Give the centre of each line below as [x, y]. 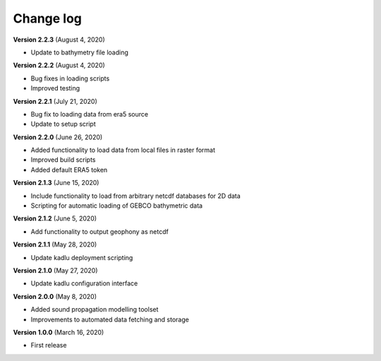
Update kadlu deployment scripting [82, 257]
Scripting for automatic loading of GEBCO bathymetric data [117, 206]
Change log [48, 18]
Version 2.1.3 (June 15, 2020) [56, 183]
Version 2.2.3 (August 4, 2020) [59, 40]
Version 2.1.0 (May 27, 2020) [55, 270]
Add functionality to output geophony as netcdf [99, 231]
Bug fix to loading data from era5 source [89, 114]
